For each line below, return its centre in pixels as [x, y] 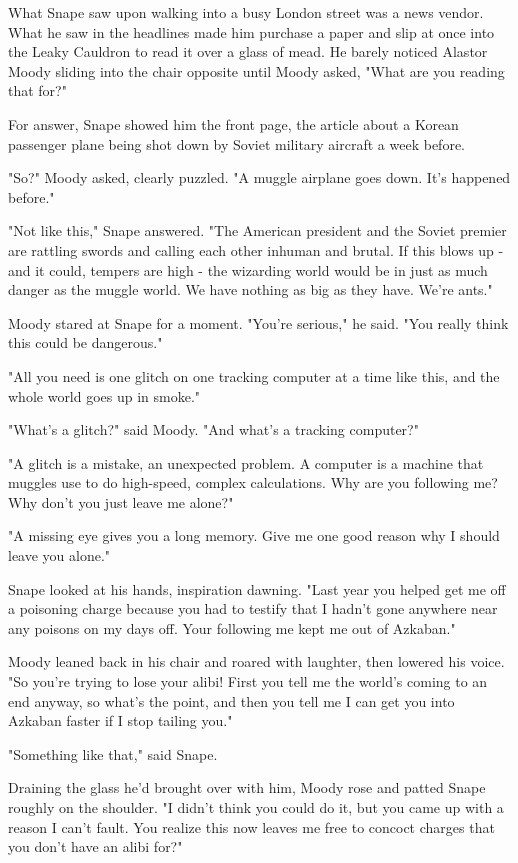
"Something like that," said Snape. [113, 753]
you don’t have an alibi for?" [95, 846]
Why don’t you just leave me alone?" [121, 501]
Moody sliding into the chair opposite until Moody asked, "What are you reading [256, 70]
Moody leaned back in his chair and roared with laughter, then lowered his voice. [256, 661]
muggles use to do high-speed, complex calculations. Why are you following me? [253, 482]
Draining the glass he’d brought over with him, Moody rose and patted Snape [247, 787]
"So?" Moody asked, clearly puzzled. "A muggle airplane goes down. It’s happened [259, 177]
